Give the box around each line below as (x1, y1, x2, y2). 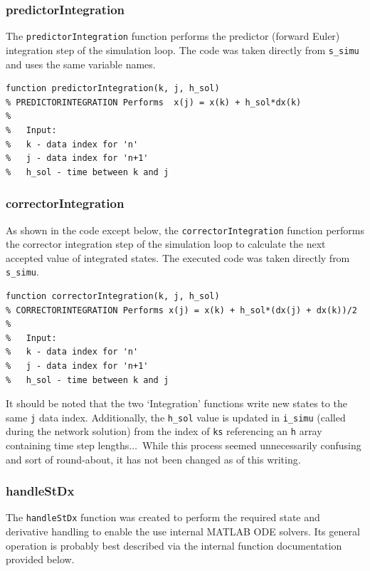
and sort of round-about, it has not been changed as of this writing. (6, 451, 301, 466)
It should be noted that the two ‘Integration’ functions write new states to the (6, 396, 347, 411)
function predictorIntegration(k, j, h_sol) (6, 83, 220, 94)
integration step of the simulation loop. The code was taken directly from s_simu (6, 42, 359, 57)
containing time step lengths (6, 438, 129, 453)
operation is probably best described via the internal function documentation (6, 538, 342, 552)
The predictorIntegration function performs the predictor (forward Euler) (6, 28, 340, 43)
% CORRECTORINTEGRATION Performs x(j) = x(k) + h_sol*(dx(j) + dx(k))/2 (6, 305, 357, 315)
